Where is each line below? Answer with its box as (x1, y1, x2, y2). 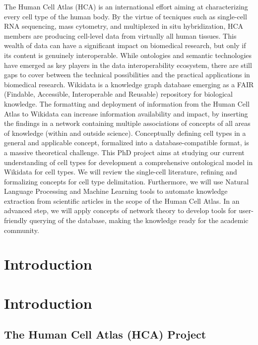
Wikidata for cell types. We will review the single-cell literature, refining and (4, 167, 237, 177)
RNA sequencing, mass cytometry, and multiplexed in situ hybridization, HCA (4, 21, 244, 31)
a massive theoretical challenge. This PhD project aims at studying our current (4, 147, 245, 157)
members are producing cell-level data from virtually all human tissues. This (4, 30, 237, 41)
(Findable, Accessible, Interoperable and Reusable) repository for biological (4, 89, 233, 99)
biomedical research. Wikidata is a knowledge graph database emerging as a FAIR (4, 79, 254, 89)
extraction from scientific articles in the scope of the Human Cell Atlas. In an (4, 195, 240, 206)
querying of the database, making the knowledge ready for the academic (29, 215, 249, 226)
